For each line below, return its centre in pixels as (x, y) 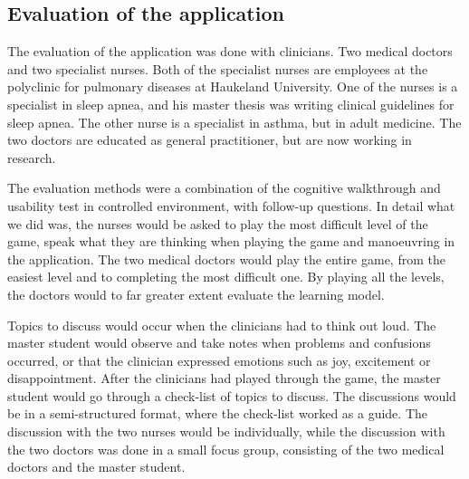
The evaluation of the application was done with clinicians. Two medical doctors (230, 51)
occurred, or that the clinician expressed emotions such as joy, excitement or (219, 360)
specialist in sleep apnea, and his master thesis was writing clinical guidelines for (231, 104)
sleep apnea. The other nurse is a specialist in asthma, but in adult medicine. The (234, 122)
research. (32, 157)
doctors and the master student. (96, 467)
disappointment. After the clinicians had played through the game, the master (224, 378)
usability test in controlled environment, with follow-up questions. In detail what (231, 205)
